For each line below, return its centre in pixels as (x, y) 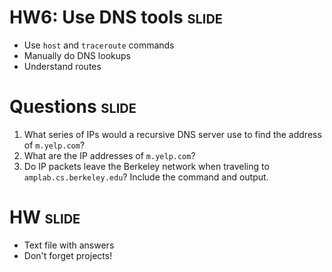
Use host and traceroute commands (99, 45)
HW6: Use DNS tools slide (116, 17)
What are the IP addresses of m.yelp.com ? (109, 155)
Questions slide (73, 107)
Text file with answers (69, 245)
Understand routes (62, 66)
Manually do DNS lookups (77, 55)
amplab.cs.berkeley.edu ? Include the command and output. (146, 177)
